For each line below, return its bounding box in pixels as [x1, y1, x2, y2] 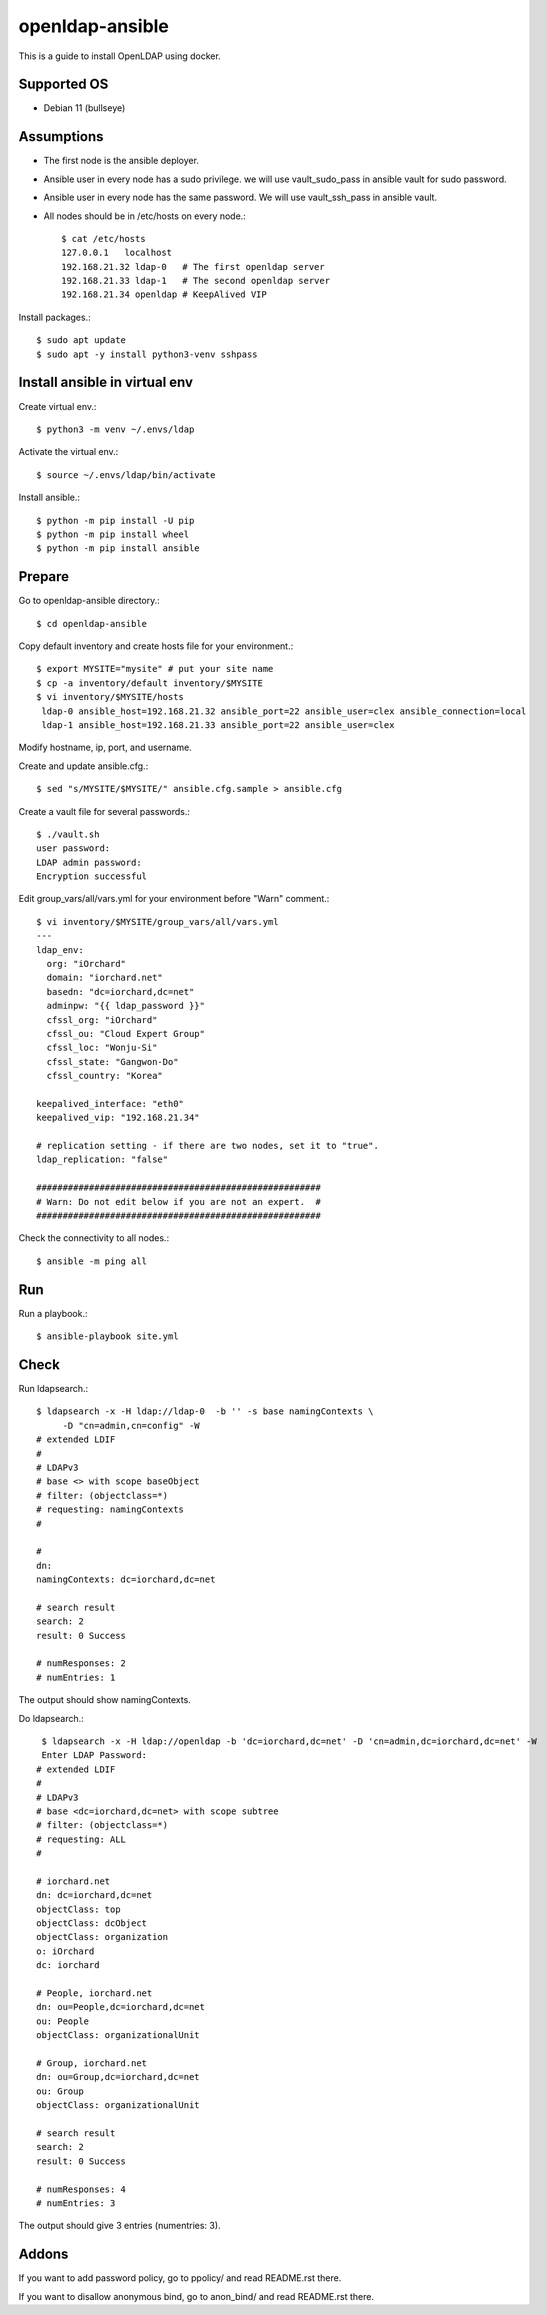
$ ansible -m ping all [36, 1255, 148, 1267]
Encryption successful [36, 871, 148, 882]
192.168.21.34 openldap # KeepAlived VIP [61, 289, 267, 300]
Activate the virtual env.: [18, 446, 119, 458]
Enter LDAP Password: [41, 1750, 148, 1761]
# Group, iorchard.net [36, 2058, 148, 2069]
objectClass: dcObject [36, 1918, 148, 1929]
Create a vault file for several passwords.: [18, 805, 190, 817]
